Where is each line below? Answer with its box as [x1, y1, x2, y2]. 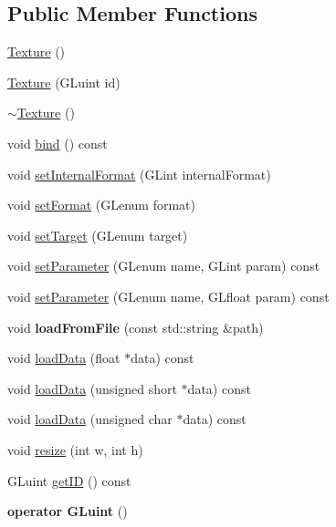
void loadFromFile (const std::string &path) [7, 317, 264, 336]
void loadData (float [7, 348, 121, 367]
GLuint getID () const [7, 470, 131, 490]
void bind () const [7, 133, 108, 152]
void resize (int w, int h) [7, 439, 143, 459]
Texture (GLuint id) [7, 72, 121, 91]
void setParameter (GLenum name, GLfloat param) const [7, 286, 330, 305]
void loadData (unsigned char [7, 409, 173, 429]
